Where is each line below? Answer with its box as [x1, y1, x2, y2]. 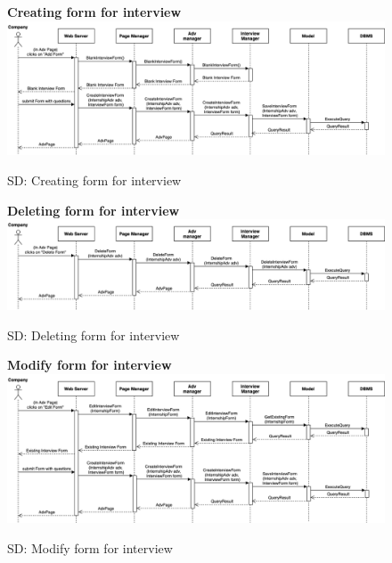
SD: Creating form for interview [7, 170, 182, 189]
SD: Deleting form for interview [7, 325, 180, 344]
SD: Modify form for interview [7, 538, 173, 557]
